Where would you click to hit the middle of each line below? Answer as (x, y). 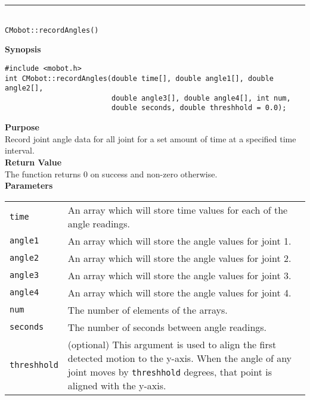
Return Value (33, 162)
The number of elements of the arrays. (148, 310)
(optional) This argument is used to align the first (172, 344)
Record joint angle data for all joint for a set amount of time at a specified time (151, 138)
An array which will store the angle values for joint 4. (179, 292)
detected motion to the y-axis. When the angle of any (180, 358)
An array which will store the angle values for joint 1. (179, 240)
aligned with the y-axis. (117, 385)
